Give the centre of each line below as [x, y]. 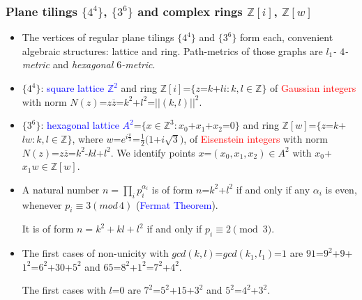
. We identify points [153, 152]
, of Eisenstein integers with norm [256, 138]
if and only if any [273, 189]
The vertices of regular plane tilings [98, 37]
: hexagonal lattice [80, 125]
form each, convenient [287, 37]
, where [88, 138]
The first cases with [64, 290]
